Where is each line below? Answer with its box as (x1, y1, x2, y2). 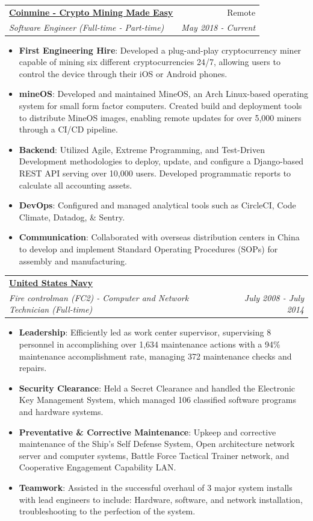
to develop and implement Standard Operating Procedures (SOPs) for (19, 243, 278, 255)
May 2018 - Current (181, 20, 256, 33)
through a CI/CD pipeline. (19, 123, 118, 136)
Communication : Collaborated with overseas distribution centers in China (19, 231, 300, 243)
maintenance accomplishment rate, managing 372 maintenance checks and (19, 349, 292, 362)
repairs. (19, 361, 47, 374)
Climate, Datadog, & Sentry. (19, 210, 125, 223)
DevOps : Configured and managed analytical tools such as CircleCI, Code (19, 199, 296, 211)
